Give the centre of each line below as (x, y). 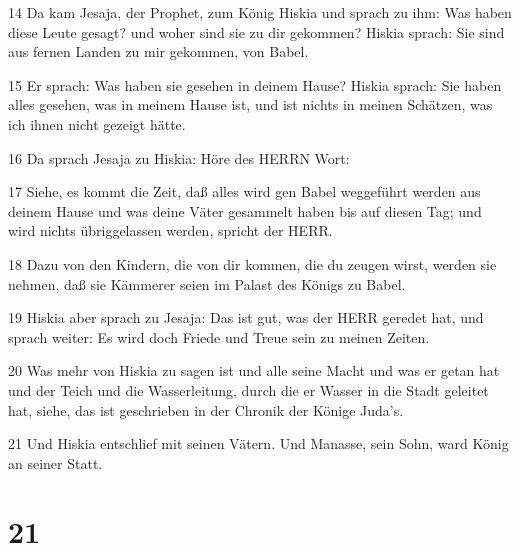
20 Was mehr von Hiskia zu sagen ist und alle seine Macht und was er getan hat (254, 370)
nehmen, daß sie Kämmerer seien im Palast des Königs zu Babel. (207, 283)
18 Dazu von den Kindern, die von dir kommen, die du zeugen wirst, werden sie (252, 263)
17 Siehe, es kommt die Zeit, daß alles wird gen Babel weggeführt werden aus (244, 191)
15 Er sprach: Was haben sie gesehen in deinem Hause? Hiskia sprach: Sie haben (255, 84)
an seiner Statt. (55, 462)
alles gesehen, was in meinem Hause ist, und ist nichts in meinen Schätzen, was (250, 104)
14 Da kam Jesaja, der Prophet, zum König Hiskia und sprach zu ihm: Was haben (260, 12)
